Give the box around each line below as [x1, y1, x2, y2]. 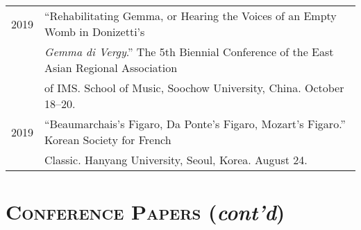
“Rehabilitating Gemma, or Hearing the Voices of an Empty [44, 8, 337, 24]
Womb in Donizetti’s [44, 24, 145, 39]
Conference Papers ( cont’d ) [6, 197, 285, 227]
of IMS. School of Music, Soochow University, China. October [44, 80, 344, 96]
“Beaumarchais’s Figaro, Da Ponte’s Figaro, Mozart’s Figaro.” [44, 116, 346, 132]
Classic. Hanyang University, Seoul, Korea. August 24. [44, 152, 308, 168]
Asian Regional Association [44, 60, 178, 76]
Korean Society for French [44, 132, 171, 148]
